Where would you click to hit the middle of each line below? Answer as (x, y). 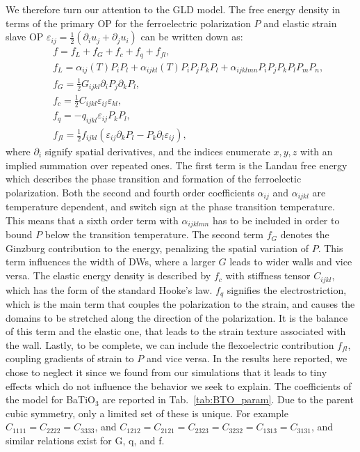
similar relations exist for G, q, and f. (85, 440)
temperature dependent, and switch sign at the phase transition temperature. (170, 206)
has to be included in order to (276, 220)
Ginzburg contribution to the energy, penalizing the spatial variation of (157, 248)
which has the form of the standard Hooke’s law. (109, 289)
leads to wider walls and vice (291, 262)
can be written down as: (192, 37)
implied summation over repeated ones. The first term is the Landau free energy (177, 165)
